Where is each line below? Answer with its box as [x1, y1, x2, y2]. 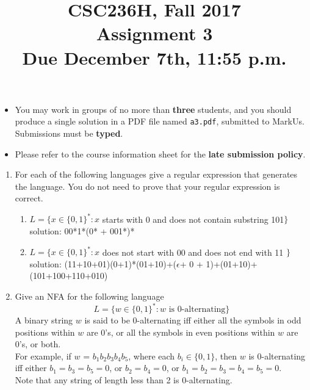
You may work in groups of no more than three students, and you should [15, 103, 292, 115]
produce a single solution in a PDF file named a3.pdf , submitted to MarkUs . [15, 115, 305, 128]
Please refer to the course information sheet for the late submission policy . [15, 147, 306, 160]
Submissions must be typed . [15, 127, 123, 139]
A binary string [15, 314, 73, 327]
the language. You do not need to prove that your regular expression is [15, 179, 280, 192]
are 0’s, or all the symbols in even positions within [86, 325, 275, 338]
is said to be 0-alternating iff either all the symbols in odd [84, 314, 301, 327]
